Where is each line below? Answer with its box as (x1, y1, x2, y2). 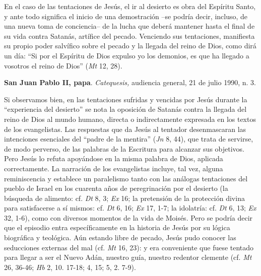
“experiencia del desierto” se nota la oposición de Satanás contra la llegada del (4, 104, 247, 114)
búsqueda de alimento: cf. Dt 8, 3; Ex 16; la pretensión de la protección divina (4, 192, 245, 203)
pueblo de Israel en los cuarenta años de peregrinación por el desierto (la (4, 183, 228, 193)
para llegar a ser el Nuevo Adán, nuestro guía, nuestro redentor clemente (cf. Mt (4, 252, 252, 262)
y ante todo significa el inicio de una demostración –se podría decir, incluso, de (4, 11, 248, 21)
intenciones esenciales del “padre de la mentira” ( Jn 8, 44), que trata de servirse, (4, 133, 253, 144)
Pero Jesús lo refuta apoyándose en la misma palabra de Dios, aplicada (4, 153, 223, 164)
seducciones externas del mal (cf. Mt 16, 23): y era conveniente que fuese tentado (4, 242, 254, 252)
